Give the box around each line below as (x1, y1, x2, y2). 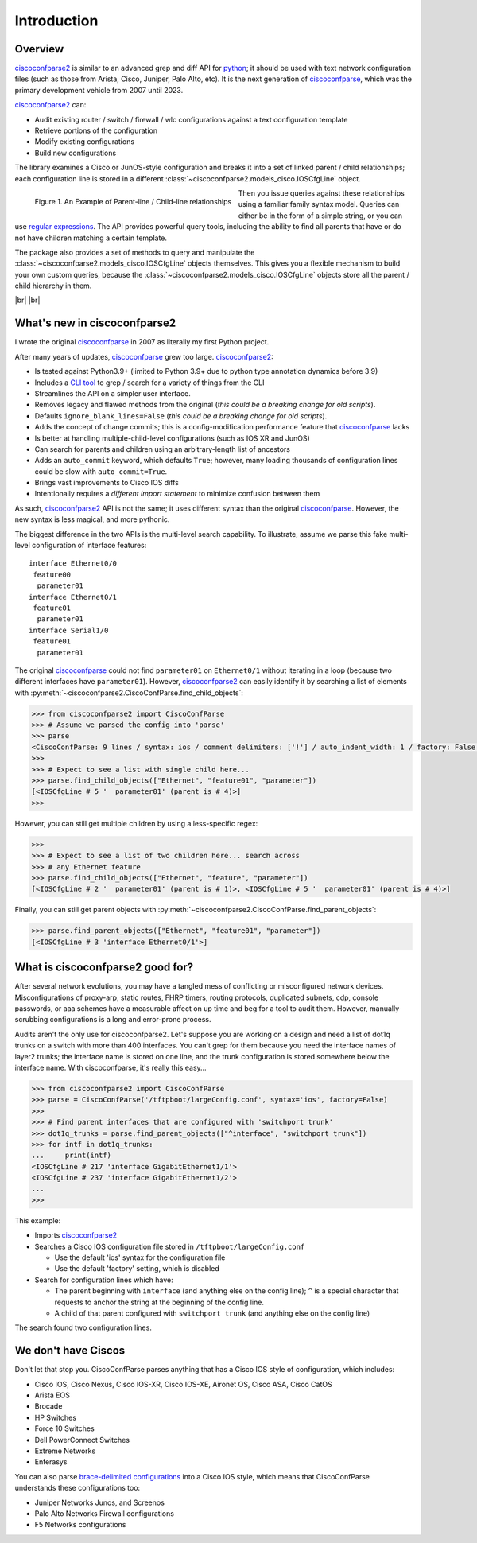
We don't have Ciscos (14, 1344, 126, 1358)
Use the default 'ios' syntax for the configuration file (54, 1253, 226, 1262)
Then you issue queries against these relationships (238, 188, 405, 198)
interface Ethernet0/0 (29, 559, 118, 568)
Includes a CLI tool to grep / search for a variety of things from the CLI (34, 378, 265, 387)
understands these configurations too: (14, 1483, 141, 1493)
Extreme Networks (34, 1446, 96, 1456)
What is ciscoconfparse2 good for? (14, 961, 194, 974)
